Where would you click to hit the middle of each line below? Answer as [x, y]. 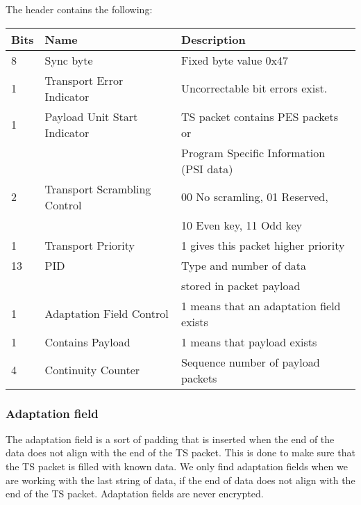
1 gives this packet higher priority [263, 245]
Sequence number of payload [251, 362]
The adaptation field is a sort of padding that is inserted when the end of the [170, 439]
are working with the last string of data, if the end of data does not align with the [180, 480]
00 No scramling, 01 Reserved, [255, 197]
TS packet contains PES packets [260, 116]
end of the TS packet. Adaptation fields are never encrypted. [135, 494]
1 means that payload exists [249, 342]
